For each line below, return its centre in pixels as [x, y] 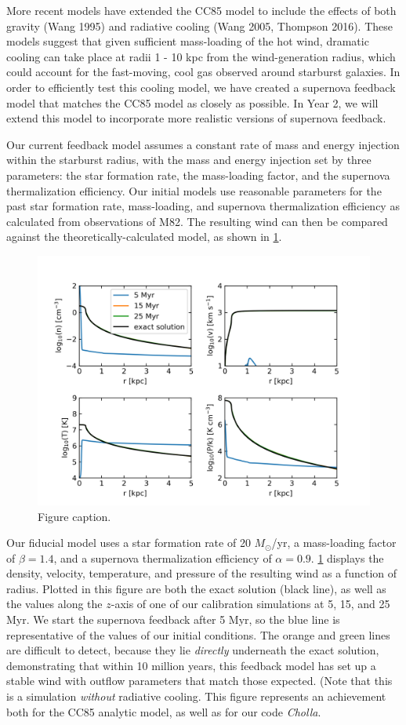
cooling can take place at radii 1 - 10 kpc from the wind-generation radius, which [201, 56]
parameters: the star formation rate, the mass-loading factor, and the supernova [198, 175]
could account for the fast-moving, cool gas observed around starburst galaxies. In [203, 72]
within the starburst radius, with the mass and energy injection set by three [189, 160]
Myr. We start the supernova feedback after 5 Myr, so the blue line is [173, 619]
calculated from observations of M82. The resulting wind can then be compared [197, 221]
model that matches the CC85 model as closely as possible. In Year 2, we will [192, 102]
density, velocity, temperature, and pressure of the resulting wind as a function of [202, 573]
